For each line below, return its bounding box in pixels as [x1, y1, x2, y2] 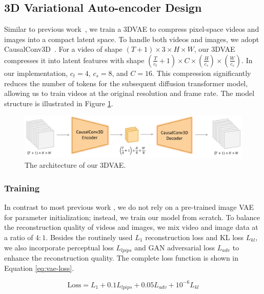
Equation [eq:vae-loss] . [4, 262, 74, 273]
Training [4, 181, 40, 194]
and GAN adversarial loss [134, 242, 215, 252]
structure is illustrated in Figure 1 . [4, 97, 113, 108]
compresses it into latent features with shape [4, 54, 145, 65]
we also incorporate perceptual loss [4, 242, 114, 252]
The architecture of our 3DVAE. [25, 160, 126, 170]
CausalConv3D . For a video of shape [4, 44, 123, 54]
